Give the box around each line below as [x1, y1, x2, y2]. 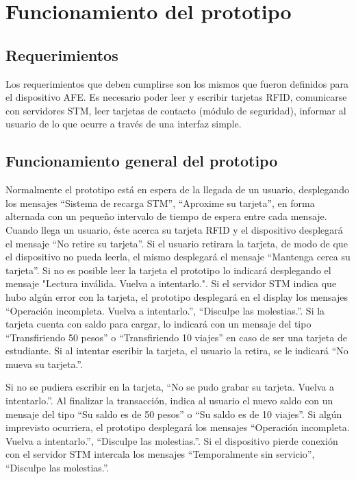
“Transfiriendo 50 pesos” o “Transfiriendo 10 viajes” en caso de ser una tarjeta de [5, 330, 347, 344]
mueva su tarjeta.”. [5, 356, 83, 371]
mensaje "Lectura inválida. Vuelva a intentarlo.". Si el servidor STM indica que [5, 276, 337, 291]
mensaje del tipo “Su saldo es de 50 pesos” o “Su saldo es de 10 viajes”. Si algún [5, 406, 342, 421]
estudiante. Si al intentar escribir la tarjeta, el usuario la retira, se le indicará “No [5, 343, 348, 358]
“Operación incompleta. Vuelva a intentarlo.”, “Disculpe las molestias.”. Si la [5, 303, 325, 317]
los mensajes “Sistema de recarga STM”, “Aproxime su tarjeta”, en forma [5, 195, 315, 210]
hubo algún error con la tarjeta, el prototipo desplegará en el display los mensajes [5, 289, 348, 304]
